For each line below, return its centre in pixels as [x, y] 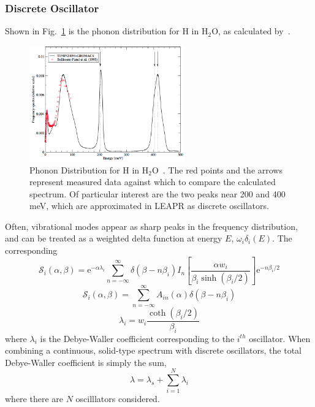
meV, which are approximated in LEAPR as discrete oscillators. [149, 206]
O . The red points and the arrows [217, 169]
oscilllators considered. [118, 399]
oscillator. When [280, 338]
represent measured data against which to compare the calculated [153, 182]
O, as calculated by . [251, 31]
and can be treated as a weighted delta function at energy [114, 238]
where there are [34, 399]
